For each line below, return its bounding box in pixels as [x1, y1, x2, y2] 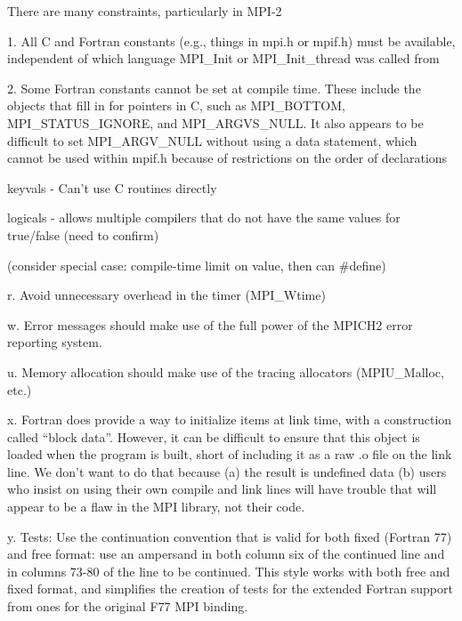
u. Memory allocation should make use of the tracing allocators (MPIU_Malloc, [7, 362, 444, 381]
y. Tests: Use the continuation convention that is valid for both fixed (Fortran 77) [7, 527, 452, 545]
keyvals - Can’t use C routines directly [7, 178, 217, 197]
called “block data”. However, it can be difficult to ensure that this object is [7, 427, 420, 446]
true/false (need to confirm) [7, 225, 159, 244]
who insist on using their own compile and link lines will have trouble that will [7, 480, 437, 498]
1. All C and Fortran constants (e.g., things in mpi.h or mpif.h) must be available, [7, 31, 456, 50]
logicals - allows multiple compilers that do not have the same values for [7, 208, 401, 227]
